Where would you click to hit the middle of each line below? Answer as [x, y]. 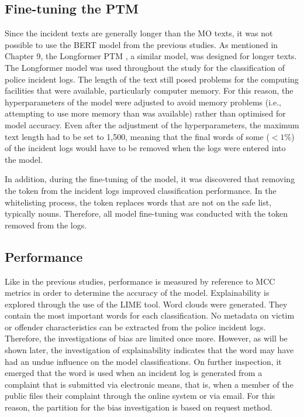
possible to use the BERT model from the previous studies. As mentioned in [141, 44]
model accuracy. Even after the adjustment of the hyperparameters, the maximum [152, 124]
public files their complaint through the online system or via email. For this [140, 396]
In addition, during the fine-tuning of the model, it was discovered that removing [150, 179]
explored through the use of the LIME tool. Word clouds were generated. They [146, 304]
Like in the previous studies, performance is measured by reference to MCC [140, 281]
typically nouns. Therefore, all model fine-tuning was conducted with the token [146, 213]
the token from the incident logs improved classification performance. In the [141, 190]
